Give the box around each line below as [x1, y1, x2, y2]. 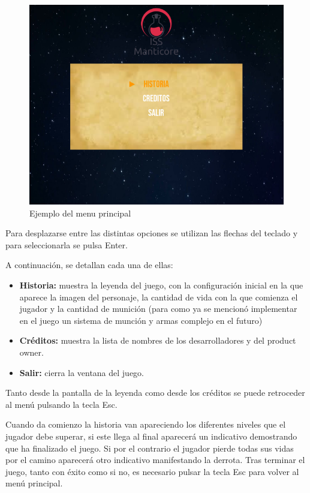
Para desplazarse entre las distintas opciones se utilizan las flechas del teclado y [5, 227, 298, 239]
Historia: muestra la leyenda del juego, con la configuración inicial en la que [19, 279, 303, 291]
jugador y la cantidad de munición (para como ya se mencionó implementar [19, 302, 297, 315]
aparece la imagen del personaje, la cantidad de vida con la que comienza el [19, 290, 298, 303]
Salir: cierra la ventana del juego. [19, 366, 145, 378]
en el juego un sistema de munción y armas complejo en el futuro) [19, 314, 263, 326]
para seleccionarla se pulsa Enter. [5, 238, 128, 251]
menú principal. [5, 477, 63, 489]
